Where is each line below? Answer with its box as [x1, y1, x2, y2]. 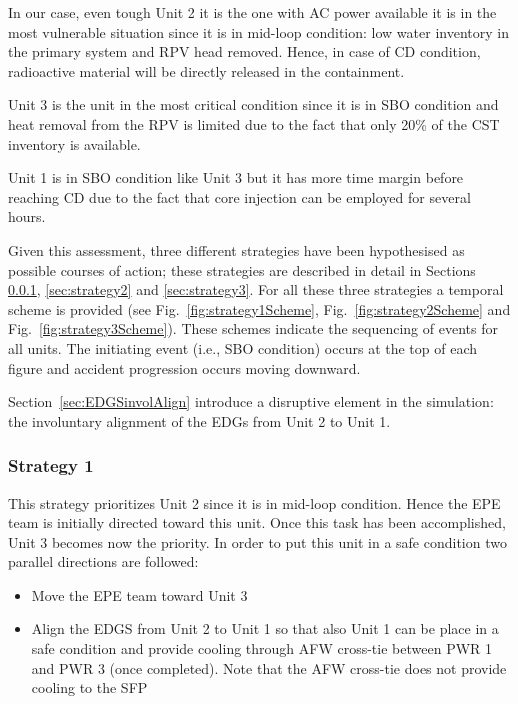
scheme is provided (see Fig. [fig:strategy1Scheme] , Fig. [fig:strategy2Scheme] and [8, 298, 511, 319]
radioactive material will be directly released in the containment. [8, 60, 405, 81]
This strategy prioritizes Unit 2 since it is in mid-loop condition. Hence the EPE [8, 492, 501, 513]
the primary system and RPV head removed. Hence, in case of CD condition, [8, 41, 481, 62]
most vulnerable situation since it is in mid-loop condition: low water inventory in [8, 21, 509, 42]
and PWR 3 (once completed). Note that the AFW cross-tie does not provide [31, 657, 507, 678]
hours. [8, 206, 46, 227]
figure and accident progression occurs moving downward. [8, 357, 361, 378]
